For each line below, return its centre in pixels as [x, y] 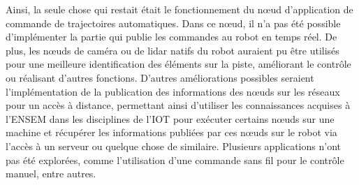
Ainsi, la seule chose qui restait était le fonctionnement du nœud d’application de [179, 9]
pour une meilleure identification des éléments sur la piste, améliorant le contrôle [178, 64]
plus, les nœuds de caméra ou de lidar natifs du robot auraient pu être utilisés [173, 50]
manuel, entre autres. [51, 173]
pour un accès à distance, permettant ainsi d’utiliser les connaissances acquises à [178, 105]
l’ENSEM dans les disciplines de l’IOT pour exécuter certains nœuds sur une [170, 118]
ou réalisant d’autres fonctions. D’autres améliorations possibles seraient [160, 77]
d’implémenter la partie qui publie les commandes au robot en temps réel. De [171, 37]
